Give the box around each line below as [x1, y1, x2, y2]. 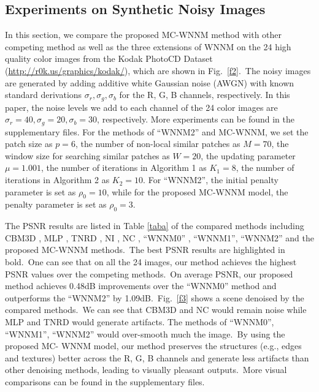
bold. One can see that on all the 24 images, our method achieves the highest [5, 255, 297, 268]
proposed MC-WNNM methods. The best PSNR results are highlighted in [5, 243, 285, 256]
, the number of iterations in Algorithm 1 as [41, 161, 207, 174]
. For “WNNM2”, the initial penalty [143, 173, 279, 186]
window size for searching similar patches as [5, 149, 170, 162]
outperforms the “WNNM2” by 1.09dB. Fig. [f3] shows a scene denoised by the [5, 291, 304, 304]
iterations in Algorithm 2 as [5, 173, 110, 186]
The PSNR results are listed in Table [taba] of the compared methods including [5, 219, 304, 232]
